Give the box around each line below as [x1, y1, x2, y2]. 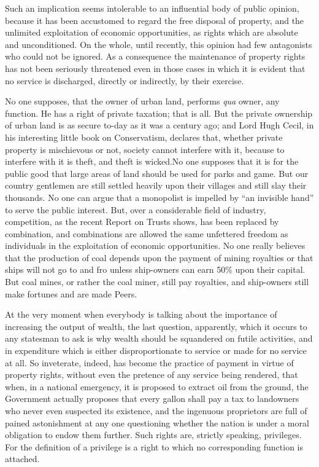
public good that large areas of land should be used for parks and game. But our [5, 167, 309, 179]
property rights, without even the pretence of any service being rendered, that [5, 368, 298, 381]
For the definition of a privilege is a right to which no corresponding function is [5, 440, 304, 453]
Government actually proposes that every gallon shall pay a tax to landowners [5, 392, 299, 405]
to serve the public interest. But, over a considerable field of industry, [5, 203, 266, 216]
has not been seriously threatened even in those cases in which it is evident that [5, 61, 306, 74]
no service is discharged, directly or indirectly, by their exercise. [5, 74, 244, 87]
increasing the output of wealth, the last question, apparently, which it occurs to [5, 320, 307, 332]
